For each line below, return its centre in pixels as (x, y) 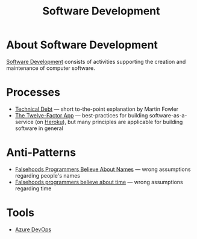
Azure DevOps (33, 229)
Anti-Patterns (41, 153)
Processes (33, 92)
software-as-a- (168, 115)
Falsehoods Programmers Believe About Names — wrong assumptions (103, 169)
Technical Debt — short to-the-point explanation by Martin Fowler (97, 109)
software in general (39, 128)
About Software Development (82, 45)
